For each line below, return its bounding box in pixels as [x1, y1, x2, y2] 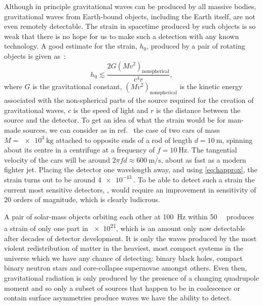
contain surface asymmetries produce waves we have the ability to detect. [4, 292, 232, 303]
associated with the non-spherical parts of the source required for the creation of [4, 95, 254, 105]
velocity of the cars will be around [4, 154, 110, 165]
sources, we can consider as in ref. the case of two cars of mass [23, 124, 220, 135]
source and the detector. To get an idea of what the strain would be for [4, 114, 226, 125]
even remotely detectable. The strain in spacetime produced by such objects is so [4, 21, 256, 31]
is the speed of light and [73, 104, 148, 115]
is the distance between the [156, 104, 241, 115]
